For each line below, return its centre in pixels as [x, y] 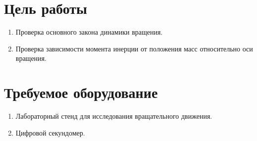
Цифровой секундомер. [50, 132]
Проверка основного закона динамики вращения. [89, 32]
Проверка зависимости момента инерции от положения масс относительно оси [134, 48]
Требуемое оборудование [81, 92]
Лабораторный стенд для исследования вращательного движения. [114, 116]
